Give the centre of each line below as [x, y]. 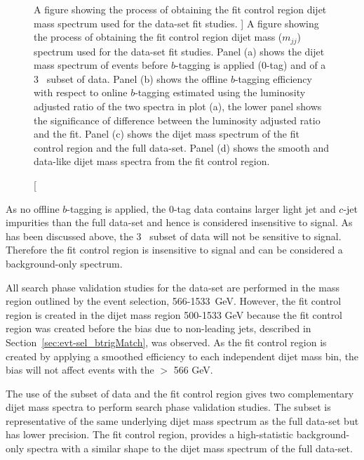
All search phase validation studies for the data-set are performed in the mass [173, 287]
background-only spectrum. [64, 263]
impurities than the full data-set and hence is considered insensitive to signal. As [179, 222]
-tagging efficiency [273, 78]
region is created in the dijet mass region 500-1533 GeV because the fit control [174, 314]
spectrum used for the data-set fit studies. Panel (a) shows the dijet [179, 51]
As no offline [33, 208]
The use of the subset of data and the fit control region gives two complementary [180, 393]
